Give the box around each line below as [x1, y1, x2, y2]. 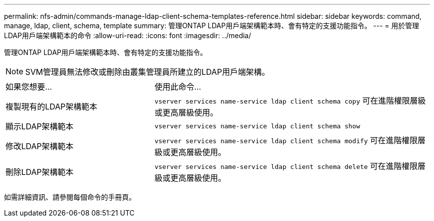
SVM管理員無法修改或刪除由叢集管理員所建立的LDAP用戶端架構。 [25, 67, 270, 77]
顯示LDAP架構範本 [5, 121, 74, 131]
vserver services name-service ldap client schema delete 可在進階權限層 [154, 161, 426, 171]
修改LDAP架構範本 [5, 141, 74, 151]
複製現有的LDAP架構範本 [5, 102, 98, 111]
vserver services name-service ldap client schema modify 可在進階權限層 [154, 135, 426, 145]
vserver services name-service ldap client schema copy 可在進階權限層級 [154, 96, 426, 106]
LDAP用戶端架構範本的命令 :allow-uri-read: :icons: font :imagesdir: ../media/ [4, 31, 251, 40]
